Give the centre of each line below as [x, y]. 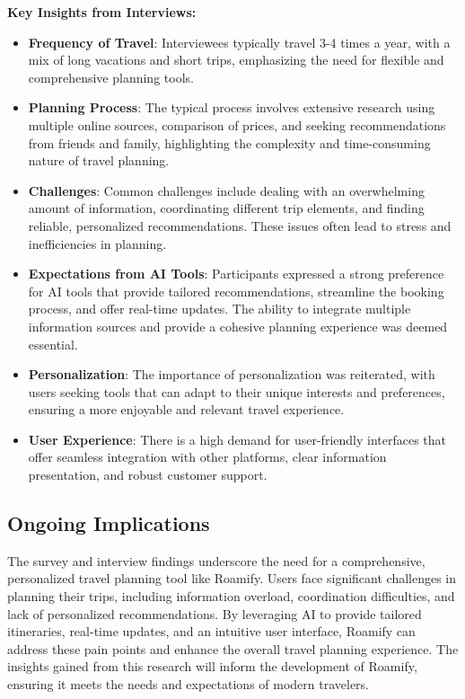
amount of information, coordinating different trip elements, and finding [226, 208]
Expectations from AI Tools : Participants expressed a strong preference [236, 274]
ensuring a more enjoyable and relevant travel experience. [186, 409]
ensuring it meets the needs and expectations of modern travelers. [189, 684]
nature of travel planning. [99, 160]
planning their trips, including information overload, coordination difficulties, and [231, 596]
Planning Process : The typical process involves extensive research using [232, 107]
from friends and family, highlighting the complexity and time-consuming [229, 142]
